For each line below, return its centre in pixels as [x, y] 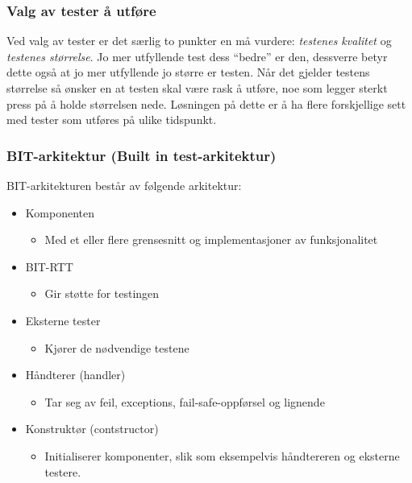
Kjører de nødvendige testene [117, 347]
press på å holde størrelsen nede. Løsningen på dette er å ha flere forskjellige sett [206, 103]
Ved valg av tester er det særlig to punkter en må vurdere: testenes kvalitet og [199, 41]
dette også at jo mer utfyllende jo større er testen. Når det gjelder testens [188, 72]
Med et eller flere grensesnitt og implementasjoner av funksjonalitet [211, 239]
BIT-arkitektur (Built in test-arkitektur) [141, 155]
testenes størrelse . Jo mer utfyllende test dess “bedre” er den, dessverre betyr [197, 56]
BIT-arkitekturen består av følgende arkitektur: [124, 185]
